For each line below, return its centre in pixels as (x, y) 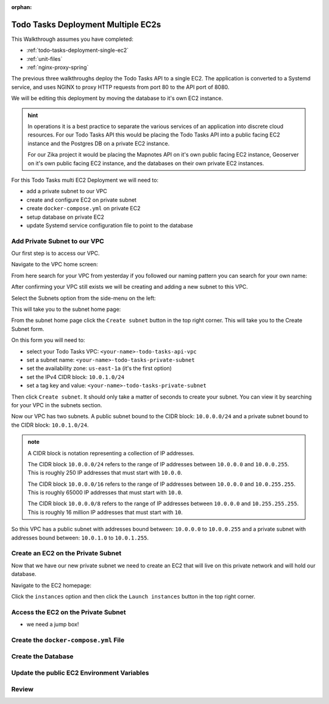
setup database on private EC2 (65, 217)
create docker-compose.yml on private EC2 (83, 208)
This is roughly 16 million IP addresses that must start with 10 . (105, 512)
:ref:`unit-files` (44, 59)
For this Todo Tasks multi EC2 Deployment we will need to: (85, 180)
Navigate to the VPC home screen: (55, 265)
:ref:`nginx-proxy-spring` (58, 68)
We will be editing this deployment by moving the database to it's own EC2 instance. (117, 98)
